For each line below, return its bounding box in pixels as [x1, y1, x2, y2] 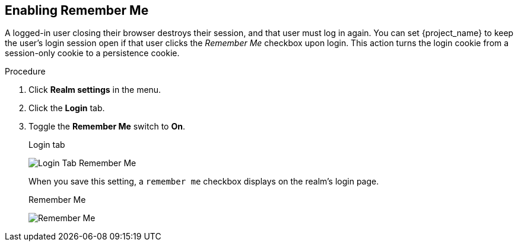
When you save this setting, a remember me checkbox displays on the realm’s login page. [28, 176, 379, 187]
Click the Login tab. [28, 103, 105, 114]
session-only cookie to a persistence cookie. [5, 48, 180, 59]
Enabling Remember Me [5, 3, 149, 18]
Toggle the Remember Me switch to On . [28, 121, 185, 132]
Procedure [5, 66, 46, 77]
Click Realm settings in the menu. [28, 85, 161, 95]
